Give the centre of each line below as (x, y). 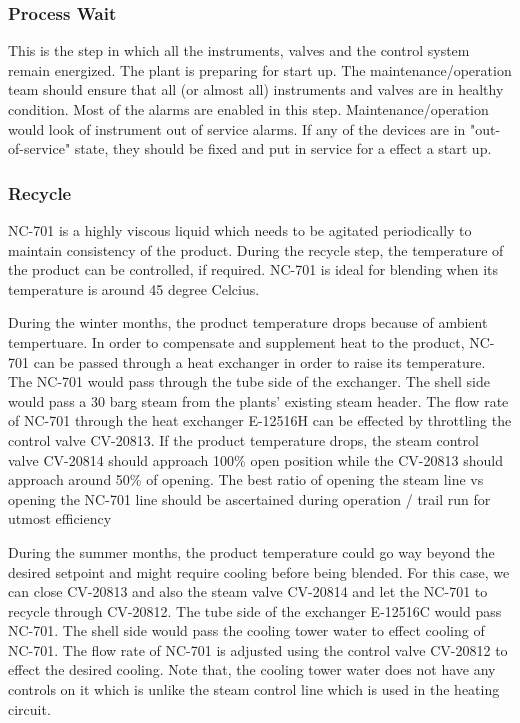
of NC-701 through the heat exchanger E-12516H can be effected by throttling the (260, 420)
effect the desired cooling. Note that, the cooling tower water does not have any (252, 669)
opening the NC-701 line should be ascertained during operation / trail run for (249, 498)
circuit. (29, 708)
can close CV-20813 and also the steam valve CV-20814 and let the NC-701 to (248, 591)
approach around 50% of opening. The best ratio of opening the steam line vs (246, 479)
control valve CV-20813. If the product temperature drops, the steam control (243, 439)
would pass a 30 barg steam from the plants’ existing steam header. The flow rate (258, 400)
